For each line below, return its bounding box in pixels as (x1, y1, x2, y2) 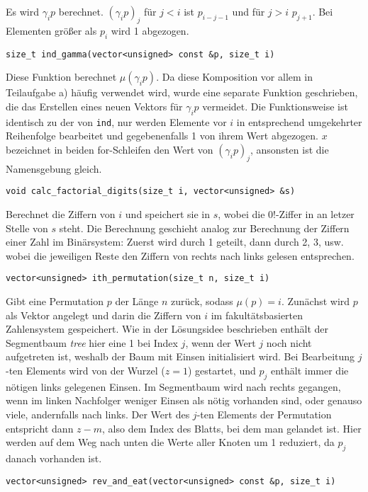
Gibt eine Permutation (6, 293, 104, 308)
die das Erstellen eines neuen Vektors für (6, 98, 183, 113)
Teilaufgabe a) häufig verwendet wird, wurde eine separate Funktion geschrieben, (6, 85, 358, 100)
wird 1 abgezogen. (111, 23, 189, 38)
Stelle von (6, 220, 48, 235)
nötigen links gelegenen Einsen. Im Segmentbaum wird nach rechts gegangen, (6, 379, 341, 394)
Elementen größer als (6, 23, 97, 38)
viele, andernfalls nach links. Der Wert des (6, 406, 190, 421)
